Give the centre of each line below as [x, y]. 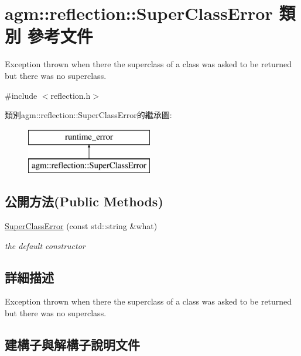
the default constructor [45, 245]
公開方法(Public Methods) [84, 201]
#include [21, 95]
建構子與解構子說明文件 [72, 345]
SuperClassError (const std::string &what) [81, 226]
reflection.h [71, 95]
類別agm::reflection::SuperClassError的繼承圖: [88, 115]
